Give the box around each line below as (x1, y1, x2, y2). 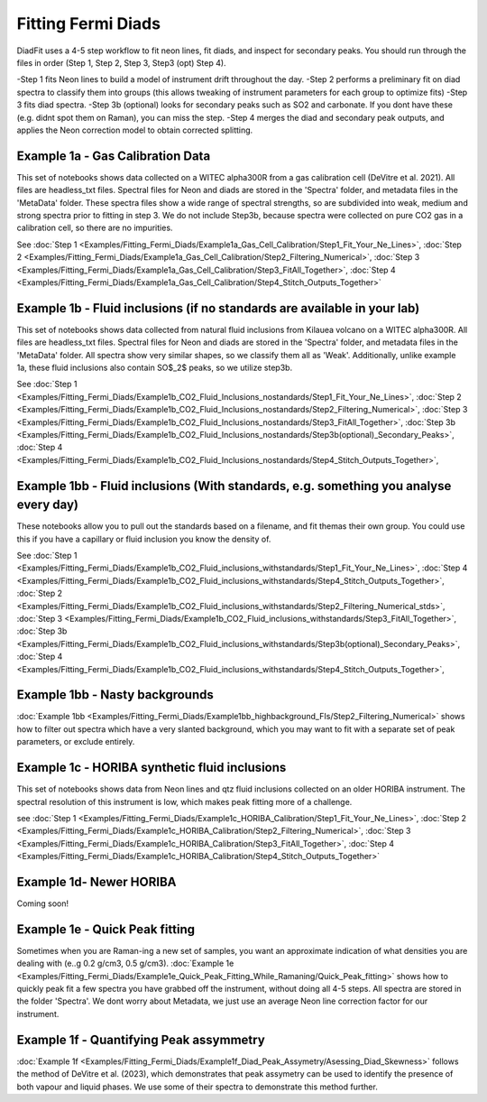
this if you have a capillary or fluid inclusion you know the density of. (16, 533, 271, 544)
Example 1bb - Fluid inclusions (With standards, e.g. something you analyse (16, 478, 452, 494)
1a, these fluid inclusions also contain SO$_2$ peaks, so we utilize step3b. (16, 362, 293, 373)
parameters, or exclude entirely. (16, 736, 135, 747)
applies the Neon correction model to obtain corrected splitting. (16, 125, 253, 135)
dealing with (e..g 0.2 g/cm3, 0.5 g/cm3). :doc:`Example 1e (16, 958, 234, 969)
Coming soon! (16, 898, 69, 909)
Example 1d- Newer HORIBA (16, 874, 177, 889)
